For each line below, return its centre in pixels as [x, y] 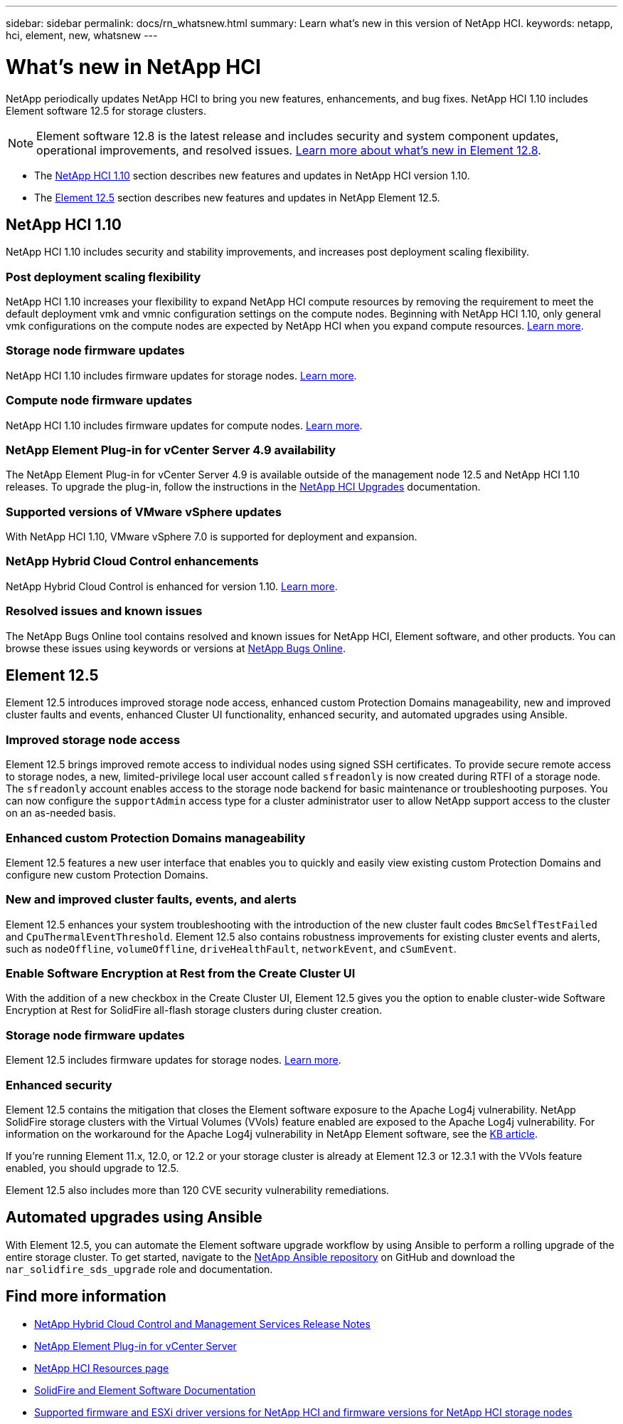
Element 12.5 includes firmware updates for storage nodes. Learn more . [174, 1060]
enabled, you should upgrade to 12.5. [92, 1168]
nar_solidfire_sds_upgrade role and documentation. [139, 1269]
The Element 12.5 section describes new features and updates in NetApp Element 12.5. [237, 197]
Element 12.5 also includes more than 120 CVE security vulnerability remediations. [198, 1190]
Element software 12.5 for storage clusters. [106, 110]
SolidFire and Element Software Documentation [145, 1390]
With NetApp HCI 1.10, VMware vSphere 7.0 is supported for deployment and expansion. [212, 537]
